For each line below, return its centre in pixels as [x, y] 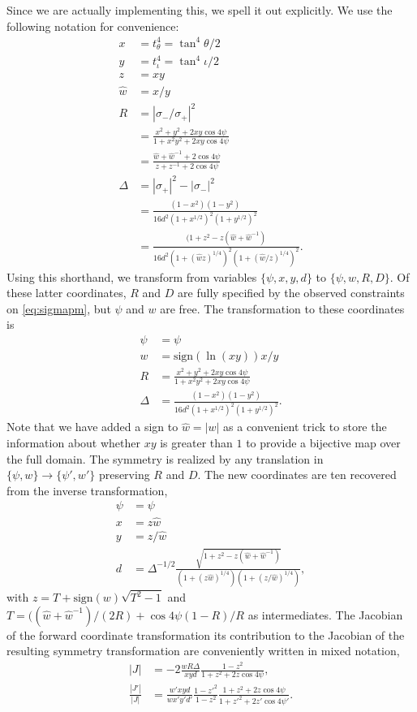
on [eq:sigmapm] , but [59, 308]
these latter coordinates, [67, 293]
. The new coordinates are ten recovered [297, 475]
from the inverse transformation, [87, 490]
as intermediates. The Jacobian [325, 614]
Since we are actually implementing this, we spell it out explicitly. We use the [200, 10]
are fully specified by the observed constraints [291, 293]
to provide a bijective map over [323, 442]
